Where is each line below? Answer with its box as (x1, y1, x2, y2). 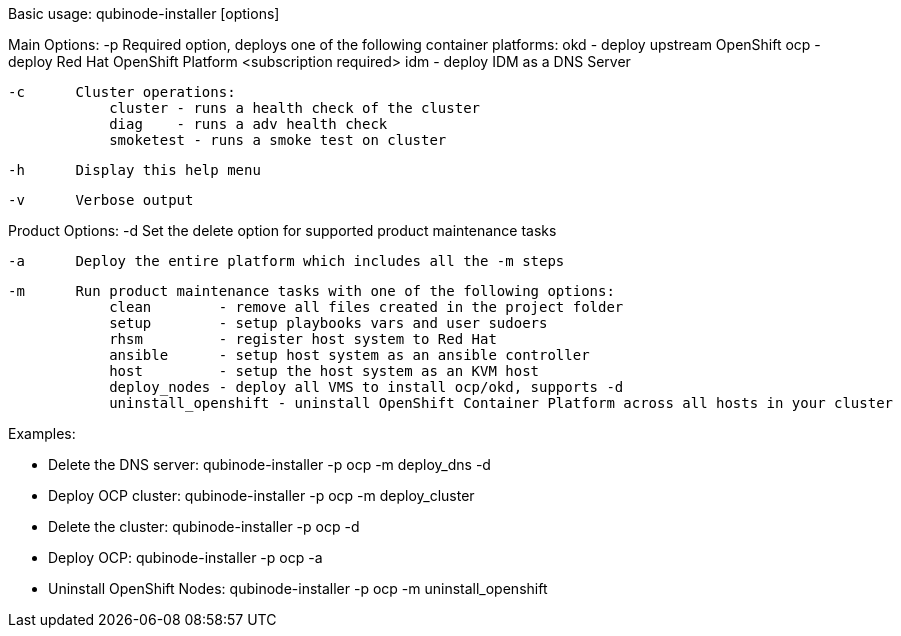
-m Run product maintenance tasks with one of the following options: (8, 283, 615, 299)
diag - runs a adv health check (109, 116, 388, 132)
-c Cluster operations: (8, 84, 236, 100)
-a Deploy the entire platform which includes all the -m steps (8, 253, 565, 269)
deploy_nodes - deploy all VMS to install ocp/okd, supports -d (109, 379, 624, 395)
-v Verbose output (8, 192, 194, 208)
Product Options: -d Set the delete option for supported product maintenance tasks (8, 222, 557, 239)
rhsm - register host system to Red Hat (109, 331, 497, 347)
